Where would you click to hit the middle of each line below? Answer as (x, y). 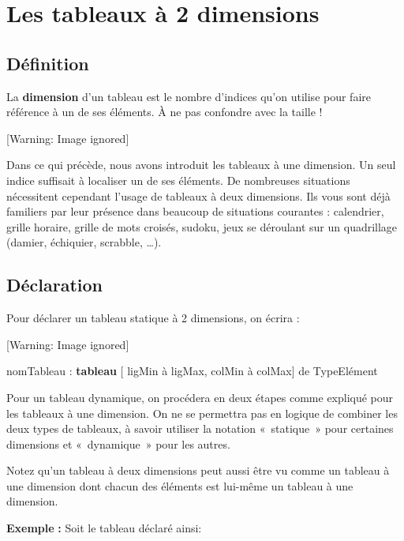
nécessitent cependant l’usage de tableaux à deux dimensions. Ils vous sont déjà (198, 195)
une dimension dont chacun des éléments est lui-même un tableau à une (180, 485)
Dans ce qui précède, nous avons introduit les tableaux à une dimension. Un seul (201, 165)
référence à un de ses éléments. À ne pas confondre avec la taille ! (165, 112)
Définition (48, 63)
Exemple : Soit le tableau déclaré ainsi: (104, 528)
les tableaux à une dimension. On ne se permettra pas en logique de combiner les (202, 413)
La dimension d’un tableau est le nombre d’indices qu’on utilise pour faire (189, 96)
